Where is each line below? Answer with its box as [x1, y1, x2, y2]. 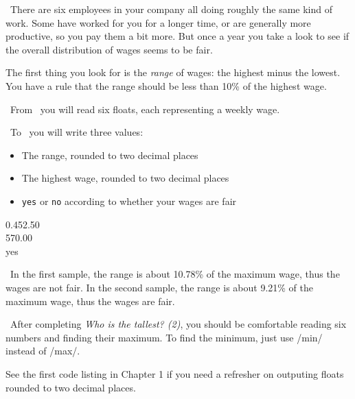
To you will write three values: [10, 125, 144, 139]
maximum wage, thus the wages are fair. [5, 293, 175, 308]
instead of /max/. [5, 343, 80, 358]
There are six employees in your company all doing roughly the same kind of [10, 2, 332, 16]
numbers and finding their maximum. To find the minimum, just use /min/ [5, 330, 323, 344]
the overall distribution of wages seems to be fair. [5, 42, 213, 56]
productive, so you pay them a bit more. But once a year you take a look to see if [5, 29, 350, 43]
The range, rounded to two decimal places [21, 147, 198, 162]
